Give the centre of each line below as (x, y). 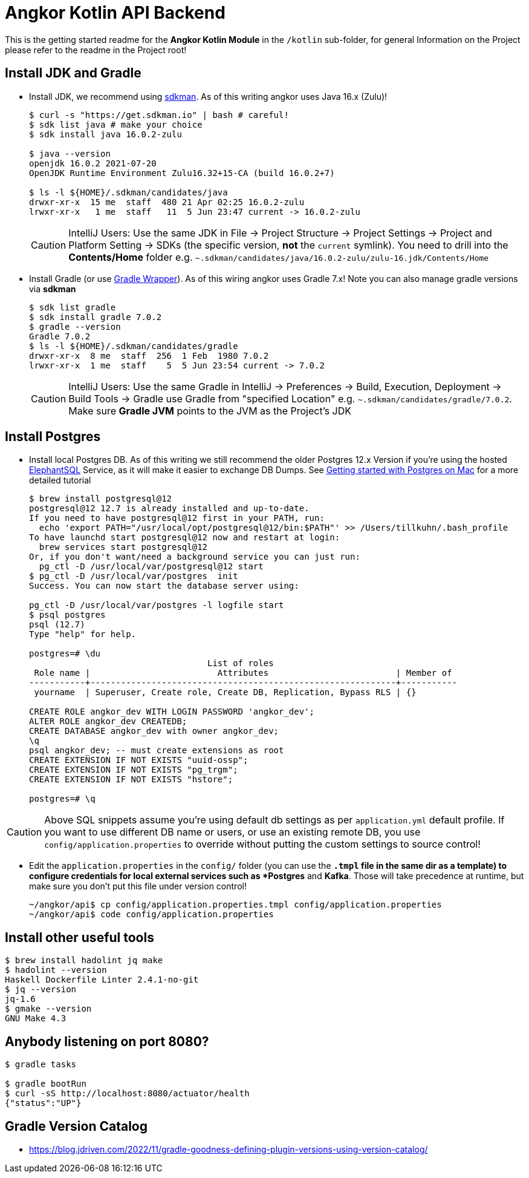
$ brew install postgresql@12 (101, 499)
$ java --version (70, 153)
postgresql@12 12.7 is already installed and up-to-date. (169, 509)
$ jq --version (41, 990)
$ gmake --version (48, 1009)
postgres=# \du (65, 654)
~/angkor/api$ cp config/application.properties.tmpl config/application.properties (235, 905)
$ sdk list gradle (73, 307)
